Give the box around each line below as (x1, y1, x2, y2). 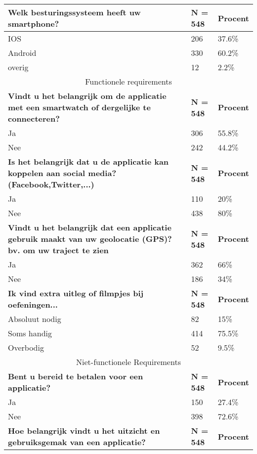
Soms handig (8, 327, 52, 339)
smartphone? (8, 18, 59, 29)
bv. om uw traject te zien (8, 244, 109, 256)
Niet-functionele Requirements (76, 356, 181, 367)
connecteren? (8, 113, 60, 124)
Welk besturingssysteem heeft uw (8, 6, 141, 18)
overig (8, 61, 29, 73)
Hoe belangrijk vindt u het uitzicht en (8, 425, 160, 436)
